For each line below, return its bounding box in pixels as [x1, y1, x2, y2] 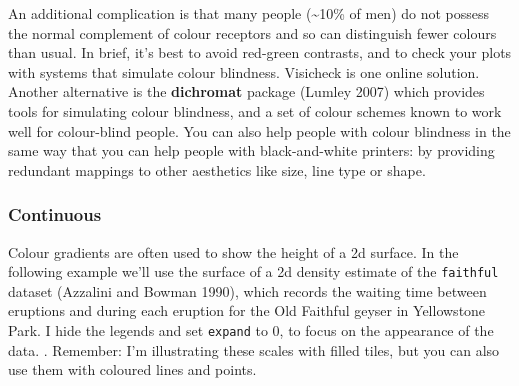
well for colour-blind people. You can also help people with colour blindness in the [8, 120, 511, 141]
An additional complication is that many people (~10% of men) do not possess [8, 3, 490, 23]
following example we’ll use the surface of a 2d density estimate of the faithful [8, 261, 499, 282]
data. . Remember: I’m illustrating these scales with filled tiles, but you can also [8, 339, 500, 360]
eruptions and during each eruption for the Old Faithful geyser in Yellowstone [8, 300, 486, 321]
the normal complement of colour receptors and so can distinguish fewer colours [8, 22, 497, 43]
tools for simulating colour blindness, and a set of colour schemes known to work [8, 100, 502, 121]
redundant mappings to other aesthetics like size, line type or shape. [8, 159, 426, 180]
